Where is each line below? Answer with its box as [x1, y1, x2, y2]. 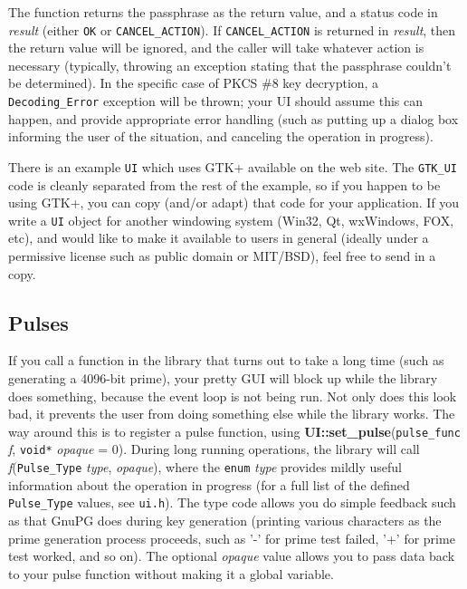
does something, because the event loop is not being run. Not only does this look [8, 386, 457, 405]
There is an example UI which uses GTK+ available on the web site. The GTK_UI [8, 157, 457, 176]
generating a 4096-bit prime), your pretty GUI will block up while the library [8, 368, 438, 387]
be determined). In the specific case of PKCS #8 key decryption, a [8, 73, 379, 92]
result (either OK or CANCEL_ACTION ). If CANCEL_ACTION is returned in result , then [8, 20, 456, 39]
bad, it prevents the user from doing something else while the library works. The [8, 404, 455, 423]
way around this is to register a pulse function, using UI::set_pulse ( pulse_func [8, 421, 461, 440]
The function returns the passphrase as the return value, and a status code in [8, 3, 438, 21]
